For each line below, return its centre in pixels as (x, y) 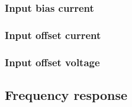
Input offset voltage (52, 62)
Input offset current (53, 35)
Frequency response (66, 94)
